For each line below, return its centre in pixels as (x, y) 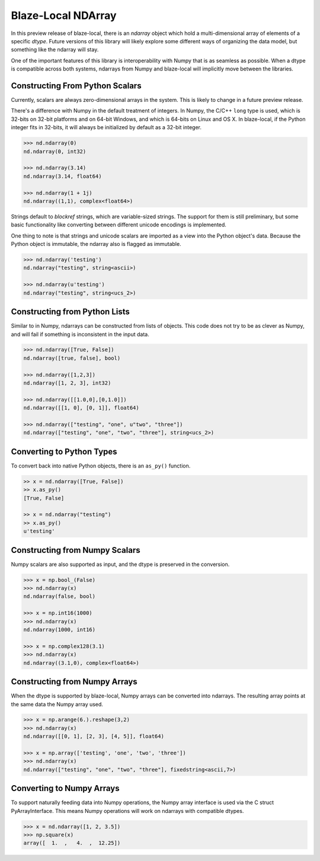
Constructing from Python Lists (71, 312)
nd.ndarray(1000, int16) (60, 630)
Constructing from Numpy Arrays (74, 682)
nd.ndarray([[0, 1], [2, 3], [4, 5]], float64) (94, 737)
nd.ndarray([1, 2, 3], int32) (67, 383)
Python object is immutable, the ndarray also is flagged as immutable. (96, 244)
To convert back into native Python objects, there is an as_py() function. (101, 466)
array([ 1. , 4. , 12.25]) (72, 843)
